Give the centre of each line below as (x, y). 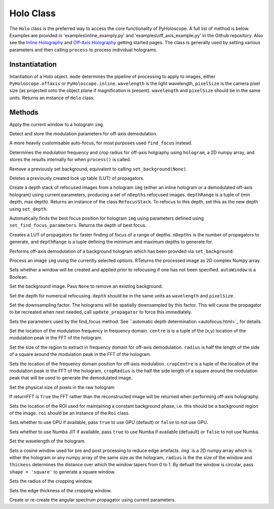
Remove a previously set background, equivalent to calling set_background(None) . (98, 169)
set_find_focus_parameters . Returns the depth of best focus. (78, 225)
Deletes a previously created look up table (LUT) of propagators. (77, 178)
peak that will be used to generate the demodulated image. (71, 378)
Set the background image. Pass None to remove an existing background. (86, 286)
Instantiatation (33, 64)
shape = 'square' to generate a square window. (62, 472)
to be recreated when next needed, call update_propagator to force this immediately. (101, 312)
